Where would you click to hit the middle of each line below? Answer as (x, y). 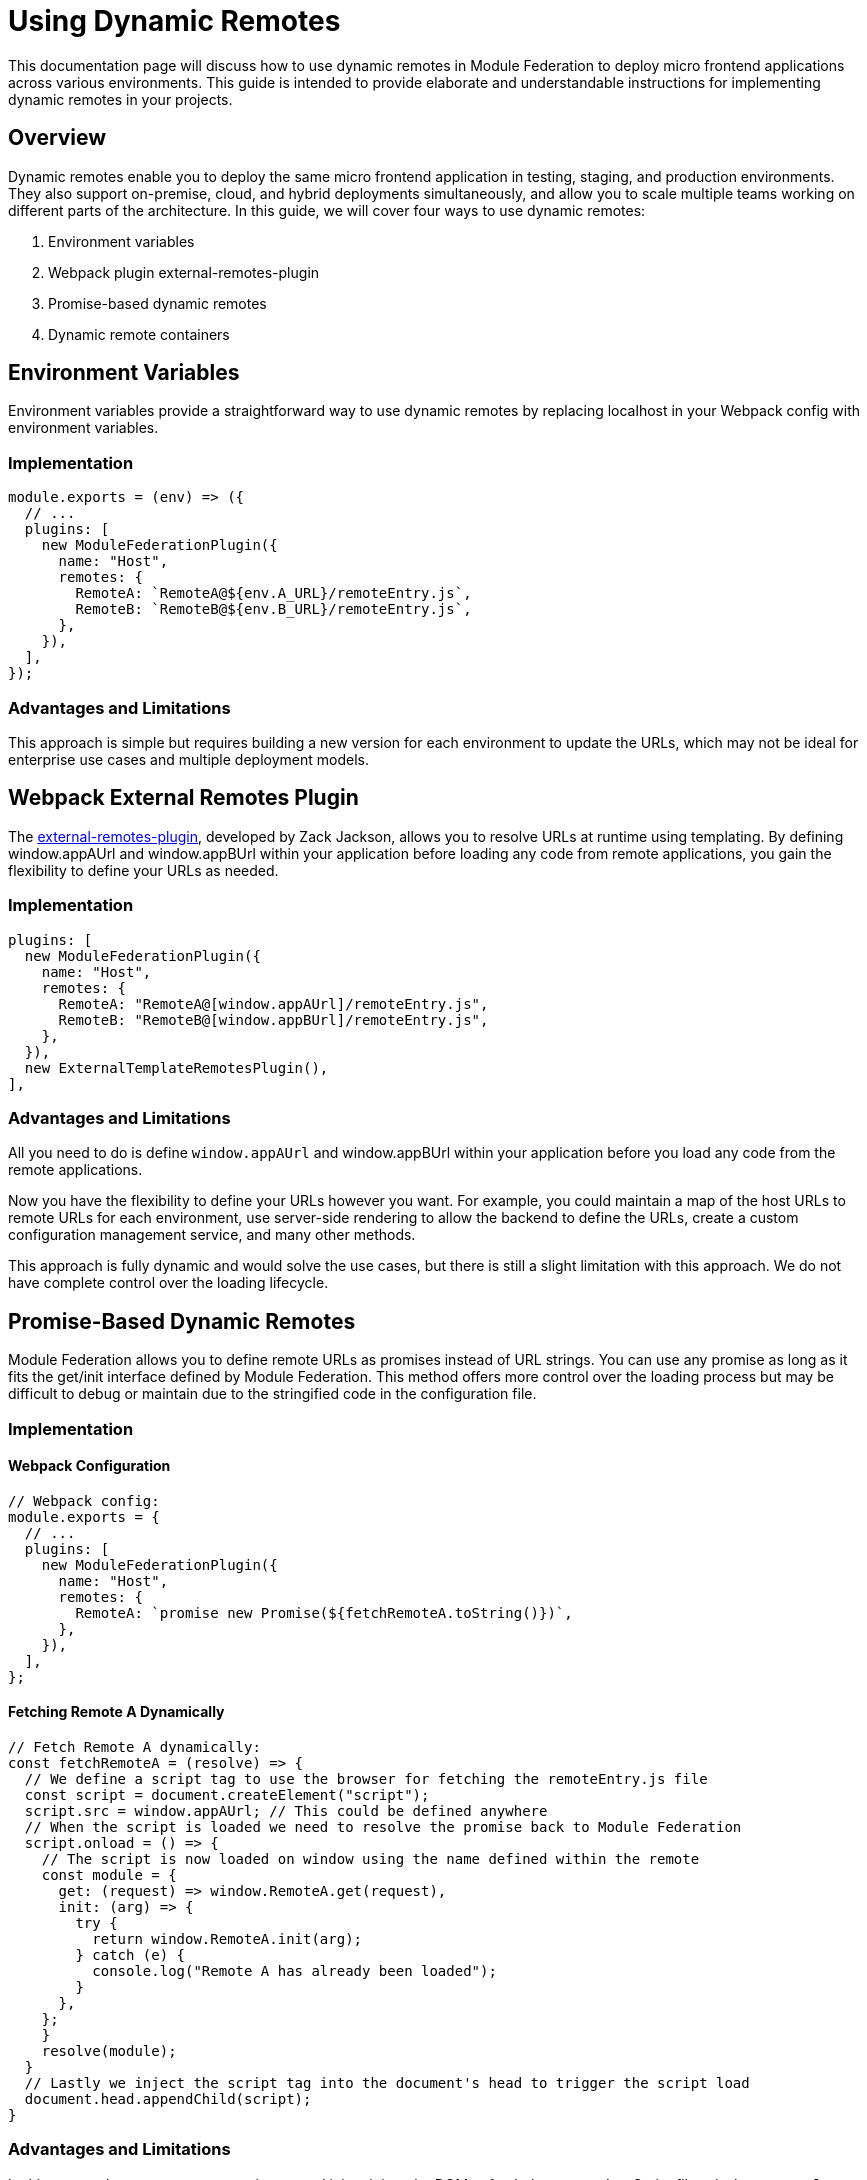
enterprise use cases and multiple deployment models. (188, 759)
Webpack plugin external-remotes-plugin (184, 272)
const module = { (109, 1874)
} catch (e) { (130, 1954)
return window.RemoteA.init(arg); (227, 1938)
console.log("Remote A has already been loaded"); (294, 1970)
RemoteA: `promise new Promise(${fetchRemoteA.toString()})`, (324, 1612)
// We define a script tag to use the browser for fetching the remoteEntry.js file (366, 1778)
